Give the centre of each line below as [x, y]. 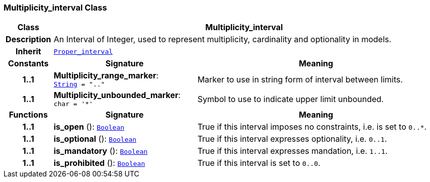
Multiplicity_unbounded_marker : [117, 95]
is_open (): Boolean [89, 127]
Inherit [28, 52]
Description [28, 39]
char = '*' [73, 104]
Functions [28, 115]
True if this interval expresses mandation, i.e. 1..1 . [292, 151]
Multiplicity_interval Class [55, 8]
